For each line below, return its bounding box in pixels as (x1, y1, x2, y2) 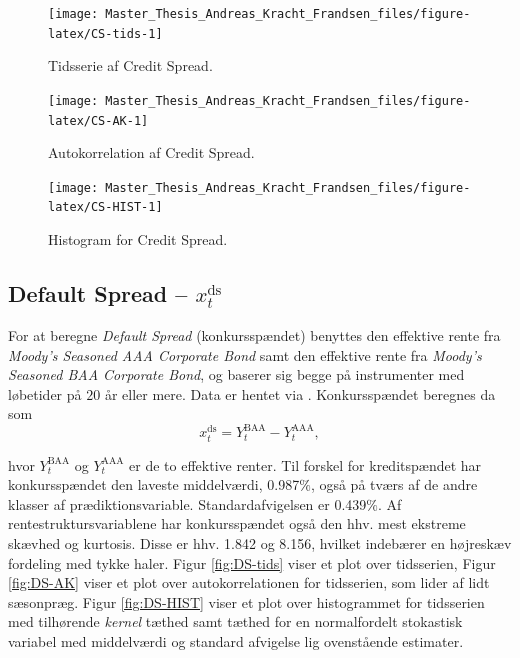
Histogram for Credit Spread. (48, 229, 228, 250)
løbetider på (8, 383, 82, 404)
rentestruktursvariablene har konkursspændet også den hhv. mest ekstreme (8, 513, 466, 534)
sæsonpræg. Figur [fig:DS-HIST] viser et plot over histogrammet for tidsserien (8, 591, 485, 612)
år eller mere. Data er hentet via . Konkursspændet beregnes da (104, 383, 496, 404)
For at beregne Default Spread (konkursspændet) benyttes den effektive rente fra (8, 324, 501, 345)
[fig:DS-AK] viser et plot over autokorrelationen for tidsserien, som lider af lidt (8, 572, 490, 593)
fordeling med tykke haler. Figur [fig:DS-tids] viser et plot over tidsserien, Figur (8, 552, 496, 573)
